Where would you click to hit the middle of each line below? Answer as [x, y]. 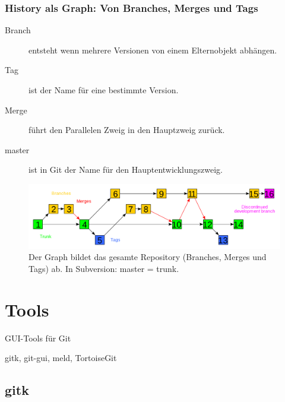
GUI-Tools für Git [38, 338]
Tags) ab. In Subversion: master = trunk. [104, 269]
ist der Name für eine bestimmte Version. [104, 90]
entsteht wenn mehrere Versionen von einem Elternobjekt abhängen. [153, 50]
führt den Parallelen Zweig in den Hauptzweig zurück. [127, 130]
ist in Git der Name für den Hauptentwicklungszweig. [126, 170]
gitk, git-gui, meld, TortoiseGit [61, 358]
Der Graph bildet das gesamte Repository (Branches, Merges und [148, 257]
